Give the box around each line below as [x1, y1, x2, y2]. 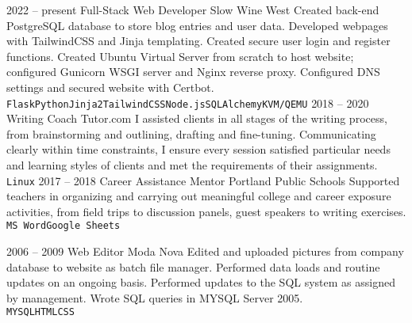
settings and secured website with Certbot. [6, 78, 214, 95]
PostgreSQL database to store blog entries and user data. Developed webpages [6, 17, 388, 33]
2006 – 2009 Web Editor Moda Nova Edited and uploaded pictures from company [6, 243, 404, 260]
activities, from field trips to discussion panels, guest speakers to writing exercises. [6, 203, 406, 219]
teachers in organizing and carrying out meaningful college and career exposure [6, 188, 391, 204]
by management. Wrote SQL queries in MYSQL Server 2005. [6, 289, 303, 306]
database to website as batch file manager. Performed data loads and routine [6, 258, 380, 275]
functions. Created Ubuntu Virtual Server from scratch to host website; [6, 47, 354, 64]
